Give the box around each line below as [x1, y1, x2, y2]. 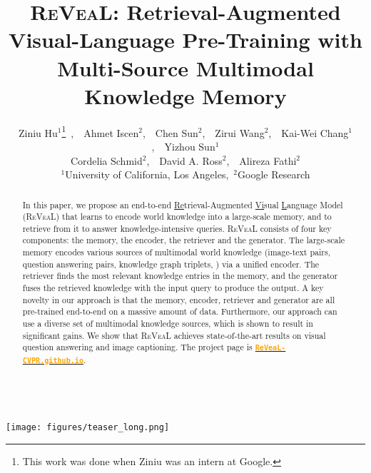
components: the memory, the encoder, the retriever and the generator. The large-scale [22, 234, 345, 246]
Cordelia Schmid [70, 153, 143, 168]
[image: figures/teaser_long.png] [6, 422, 170, 433]
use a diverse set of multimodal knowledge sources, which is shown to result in [22, 317, 313, 330]
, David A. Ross [146, 153, 223, 168]
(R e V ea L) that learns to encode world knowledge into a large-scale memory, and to [22, 210, 332, 223]
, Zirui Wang [202, 125, 265, 140]
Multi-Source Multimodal [57, 53, 314, 82]
